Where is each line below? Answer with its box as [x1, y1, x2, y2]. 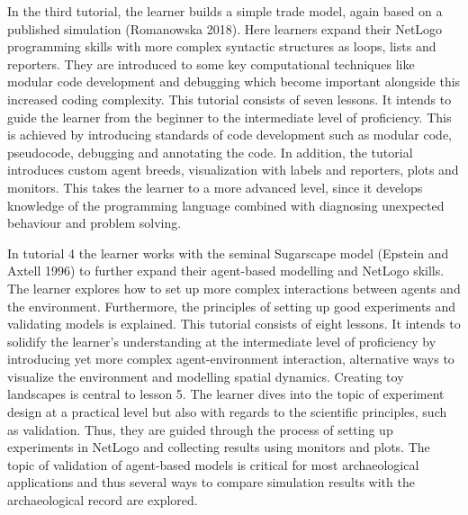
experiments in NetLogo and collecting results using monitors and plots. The [7, 438, 430, 456]
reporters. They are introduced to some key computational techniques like [7, 54, 415, 73]
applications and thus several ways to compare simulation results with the [7, 473, 415, 492]
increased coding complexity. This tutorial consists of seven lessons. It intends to [7, 89, 452, 108]
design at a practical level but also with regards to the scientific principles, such [7, 402, 447, 421]
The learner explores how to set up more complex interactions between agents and [7, 278, 461, 297]
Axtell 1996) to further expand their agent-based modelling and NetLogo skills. [7, 261, 445, 280]
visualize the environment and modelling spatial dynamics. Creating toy [7, 366, 404, 385]
